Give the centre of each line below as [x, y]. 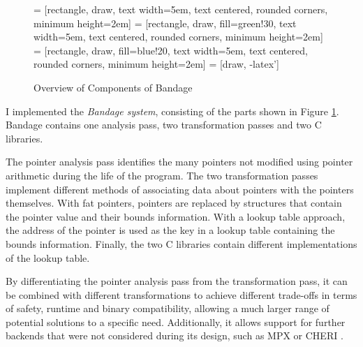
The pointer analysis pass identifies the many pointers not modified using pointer [179, 162]
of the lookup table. [48, 257]
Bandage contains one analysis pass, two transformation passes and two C [164, 125]
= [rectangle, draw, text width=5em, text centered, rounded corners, [181, 9]
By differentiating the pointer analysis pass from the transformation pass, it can [177, 281]
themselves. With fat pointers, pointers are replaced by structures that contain [174, 203]
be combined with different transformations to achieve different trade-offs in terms [181, 294]
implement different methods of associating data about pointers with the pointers [180, 189]
